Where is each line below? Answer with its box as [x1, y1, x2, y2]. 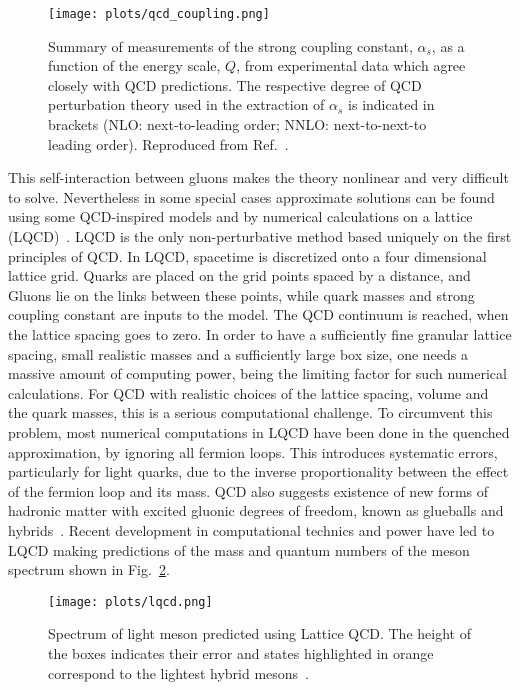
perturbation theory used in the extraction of [48, 94, 325, 115]
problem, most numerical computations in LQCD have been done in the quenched [8, 421, 510, 442]
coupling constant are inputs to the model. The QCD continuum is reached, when [8, 304, 509, 325]
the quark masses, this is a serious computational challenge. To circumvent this [8, 402, 493, 423]
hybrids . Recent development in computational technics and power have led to [8, 519, 495, 540]
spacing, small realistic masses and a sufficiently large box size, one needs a [8, 343, 468, 364]
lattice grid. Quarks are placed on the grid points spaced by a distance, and [8, 265, 471, 286]
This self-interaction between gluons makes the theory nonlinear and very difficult [8, 167, 509, 188]
